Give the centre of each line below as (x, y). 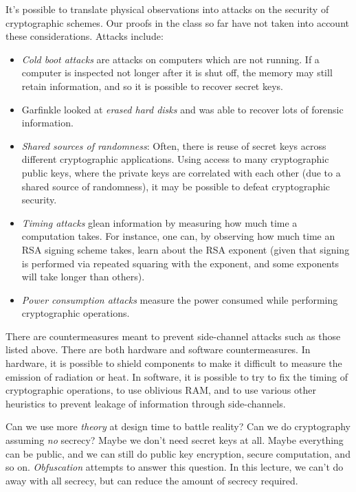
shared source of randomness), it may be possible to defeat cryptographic (176, 186)
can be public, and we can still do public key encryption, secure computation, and (178, 453)
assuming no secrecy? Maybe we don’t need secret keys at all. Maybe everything (175, 440)
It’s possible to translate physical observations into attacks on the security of (167, 9)
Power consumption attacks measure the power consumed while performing (180, 299)
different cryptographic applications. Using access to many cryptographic (175, 159)
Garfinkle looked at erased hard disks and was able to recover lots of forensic (182, 109)
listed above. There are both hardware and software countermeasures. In (158, 349)
